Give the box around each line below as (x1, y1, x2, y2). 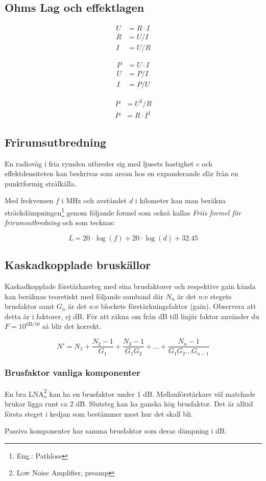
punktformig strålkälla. (5, 178, 77, 188)
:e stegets (203, 291, 232, 301)
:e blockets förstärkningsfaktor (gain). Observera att (93, 301, 256, 311)
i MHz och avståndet (61, 195, 127, 206)
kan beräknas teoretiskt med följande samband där (5, 291, 164, 301)
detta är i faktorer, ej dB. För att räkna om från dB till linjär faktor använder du (5, 310, 259, 321)
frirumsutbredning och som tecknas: (5, 217, 115, 228)
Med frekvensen (5, 195, 54, 206)
